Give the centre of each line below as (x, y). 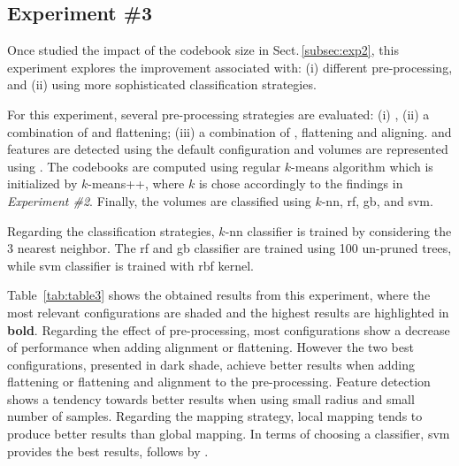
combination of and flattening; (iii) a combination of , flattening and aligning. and (229, 131)
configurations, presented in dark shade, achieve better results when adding (211, 364)
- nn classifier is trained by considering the (338, 230)
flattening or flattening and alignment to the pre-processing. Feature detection (219, 382)
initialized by (42, 183)
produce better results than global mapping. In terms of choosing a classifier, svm (229, 434)
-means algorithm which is (362, 166)
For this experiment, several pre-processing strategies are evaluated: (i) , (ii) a (218, 114)
